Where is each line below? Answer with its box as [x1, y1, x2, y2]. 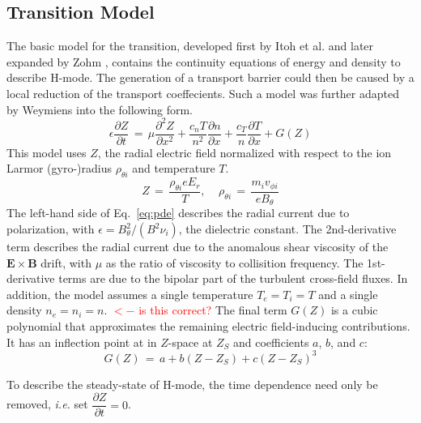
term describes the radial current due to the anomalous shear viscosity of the [6, 238, 389, 254]
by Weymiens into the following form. [6, 100, 193, 117]
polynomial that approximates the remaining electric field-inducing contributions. [6, 317, 410, 334]
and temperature [132, 160, 215, 177]
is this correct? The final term [138, 301, 287, 318]
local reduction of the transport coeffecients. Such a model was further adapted [6, 84, 399, 101]
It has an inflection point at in [6, 333, 157, 350]
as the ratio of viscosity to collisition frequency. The [105, 254, 364, 271]
